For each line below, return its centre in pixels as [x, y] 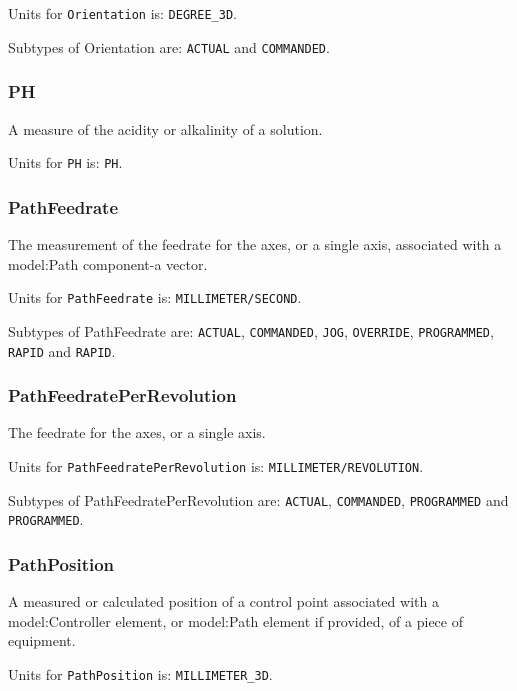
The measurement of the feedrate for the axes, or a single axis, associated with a [255, 244]
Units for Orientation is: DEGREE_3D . [122, 13]
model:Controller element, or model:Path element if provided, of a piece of [235, 620]
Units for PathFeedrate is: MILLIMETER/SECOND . [155, 297]
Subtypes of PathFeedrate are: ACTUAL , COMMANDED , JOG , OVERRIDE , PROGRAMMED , [251, 330]
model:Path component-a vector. [108, 263]
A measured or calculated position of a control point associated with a [223, 601]
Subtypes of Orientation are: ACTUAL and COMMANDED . [169, 46]
